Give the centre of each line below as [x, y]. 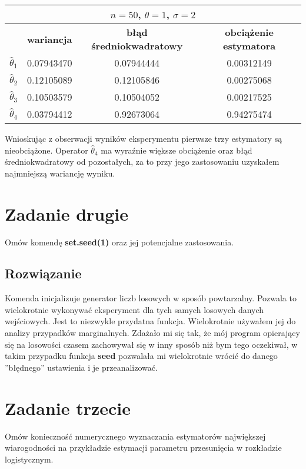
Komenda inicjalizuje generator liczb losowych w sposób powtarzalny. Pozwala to [151, 298]
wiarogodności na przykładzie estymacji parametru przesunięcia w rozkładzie [143, 448]
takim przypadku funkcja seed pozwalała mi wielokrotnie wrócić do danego [141, 356]
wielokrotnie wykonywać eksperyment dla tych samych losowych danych [134, 309]
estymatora [250, 46]
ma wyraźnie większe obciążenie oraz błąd [177, 150]
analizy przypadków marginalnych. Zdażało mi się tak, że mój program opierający [152, 333]
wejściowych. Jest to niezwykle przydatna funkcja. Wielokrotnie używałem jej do [150, 321]
